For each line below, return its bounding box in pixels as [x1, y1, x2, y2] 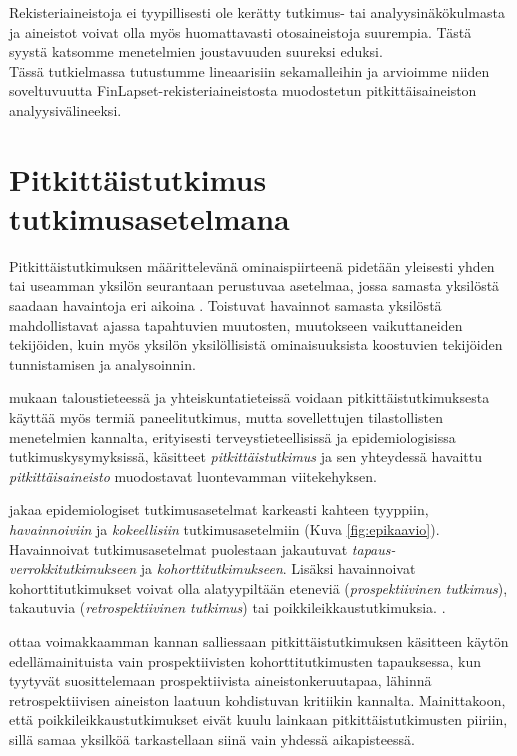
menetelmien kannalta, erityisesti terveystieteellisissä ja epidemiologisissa [9, 426, 456, 447]
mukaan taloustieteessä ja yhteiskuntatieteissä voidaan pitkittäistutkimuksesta [9, 387, 490, 408]
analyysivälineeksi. [9, 99, 122, 120]
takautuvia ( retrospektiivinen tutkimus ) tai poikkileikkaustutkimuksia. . [9, 597, 446, 618]
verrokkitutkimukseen [9, 558, 137, 579]
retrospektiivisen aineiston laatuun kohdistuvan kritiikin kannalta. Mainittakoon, [9, 689, 506, 710]
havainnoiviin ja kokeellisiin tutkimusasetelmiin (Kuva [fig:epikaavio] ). [9, 519, 440, 539]
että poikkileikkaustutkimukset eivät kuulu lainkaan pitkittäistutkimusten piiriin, [9, 709, 508, 730]
